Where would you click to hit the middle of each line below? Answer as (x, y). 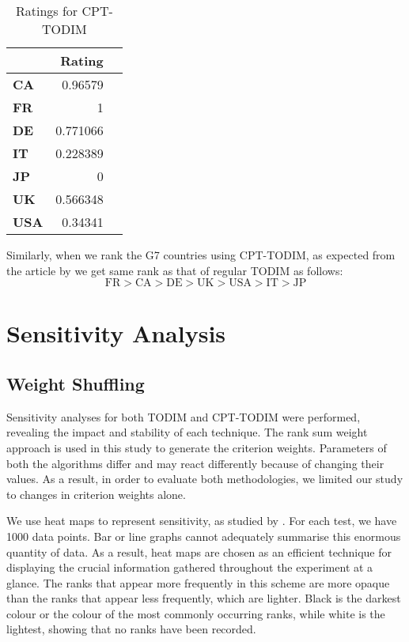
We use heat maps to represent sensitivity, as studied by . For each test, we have (202, 521)
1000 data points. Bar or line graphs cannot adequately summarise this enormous (204, 536)
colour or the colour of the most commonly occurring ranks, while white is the (196, 613)
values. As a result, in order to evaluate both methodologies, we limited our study (205, 479)
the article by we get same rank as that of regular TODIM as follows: (175, 270)
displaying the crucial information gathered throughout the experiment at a (190, 567)
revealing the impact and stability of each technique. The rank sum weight (187, 432)
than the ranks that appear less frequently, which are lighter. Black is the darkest (204, 598)
